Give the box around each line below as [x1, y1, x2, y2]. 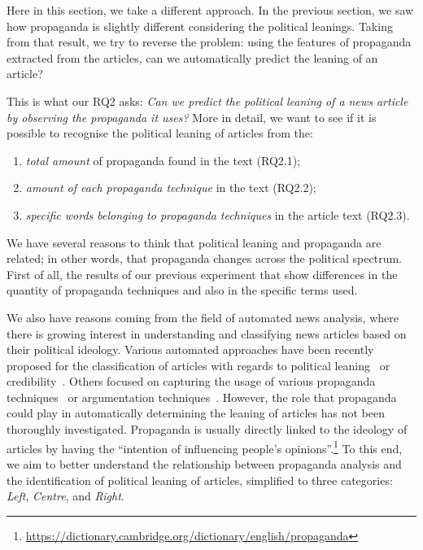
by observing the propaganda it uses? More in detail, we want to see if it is [7, 108, 377, 125]
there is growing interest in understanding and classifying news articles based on [7, 325, 407, 342]
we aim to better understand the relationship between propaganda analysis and [7, 455, 402, 472]
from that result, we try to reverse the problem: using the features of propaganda [7, 33, 412, 50]
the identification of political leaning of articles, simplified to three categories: [7, 471, 393, 488]
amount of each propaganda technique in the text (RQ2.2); [25, 179, 316, 196]
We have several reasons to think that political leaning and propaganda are [7, 234, 382, 251]
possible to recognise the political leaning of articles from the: [7, 124, 313, 142]
